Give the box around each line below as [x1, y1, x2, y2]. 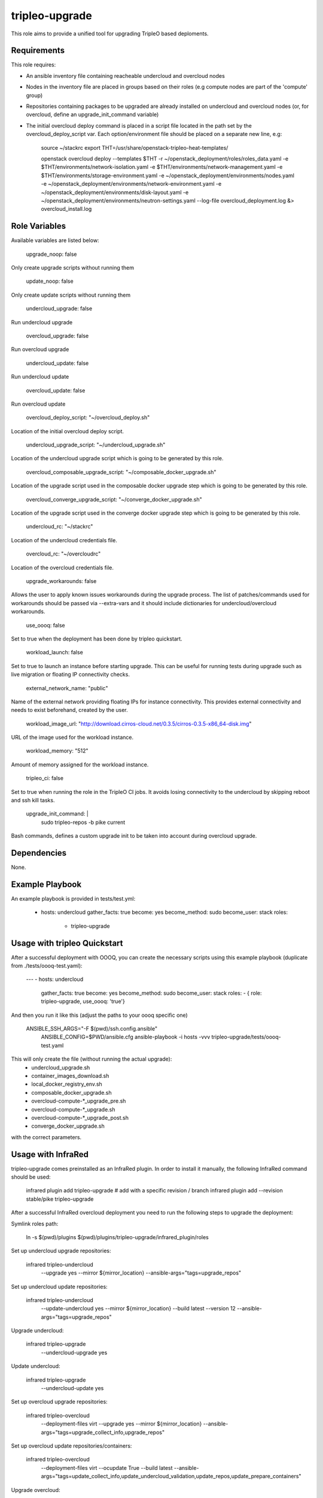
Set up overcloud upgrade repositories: [11, 1398, 108, 1405]
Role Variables [11, 221, 66, 231]
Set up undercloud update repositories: [11, 1283, 108, 1290]
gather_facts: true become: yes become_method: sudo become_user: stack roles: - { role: [41, 989, 262, 996]
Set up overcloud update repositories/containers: [11, 1442, 132, 1449]
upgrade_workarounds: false [26, 577, 97, 584]
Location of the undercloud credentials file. [11, 536, 118, 543]
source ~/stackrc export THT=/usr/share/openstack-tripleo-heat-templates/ [41, 144, 228, 151]
